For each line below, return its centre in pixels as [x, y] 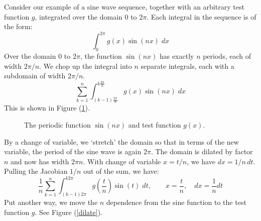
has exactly [177, 56]
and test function [155, 124]
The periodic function [57, 124]
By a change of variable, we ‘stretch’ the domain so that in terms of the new [121, 141]
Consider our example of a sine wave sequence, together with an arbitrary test [124, 7]
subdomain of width [35, 76]
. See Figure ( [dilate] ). [69, 212]
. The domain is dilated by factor [202, 151]
